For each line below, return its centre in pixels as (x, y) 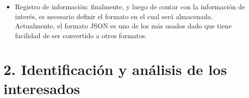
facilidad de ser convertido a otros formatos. (81, 35)
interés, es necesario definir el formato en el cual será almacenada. (114, 16)
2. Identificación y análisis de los (115, 69)
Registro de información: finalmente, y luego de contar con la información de (130, 6)
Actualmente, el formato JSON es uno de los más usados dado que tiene (123, 26)
